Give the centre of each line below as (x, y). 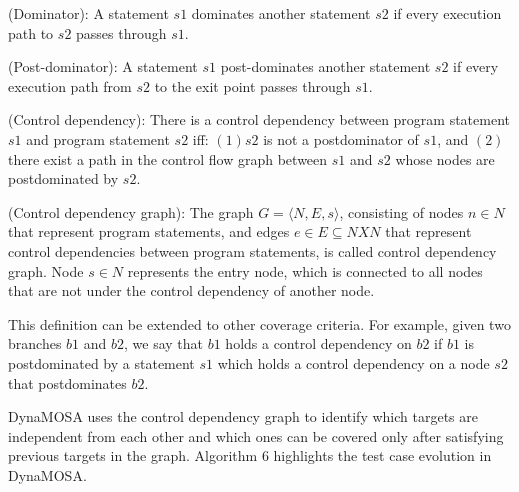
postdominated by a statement (101, 362)
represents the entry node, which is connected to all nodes (305, 270)
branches (35, 343)
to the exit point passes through (252, 85)
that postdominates (67, 382)
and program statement (98, 138)
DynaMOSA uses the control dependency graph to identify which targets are (243, 416)
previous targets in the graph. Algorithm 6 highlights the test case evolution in (250, 455)
